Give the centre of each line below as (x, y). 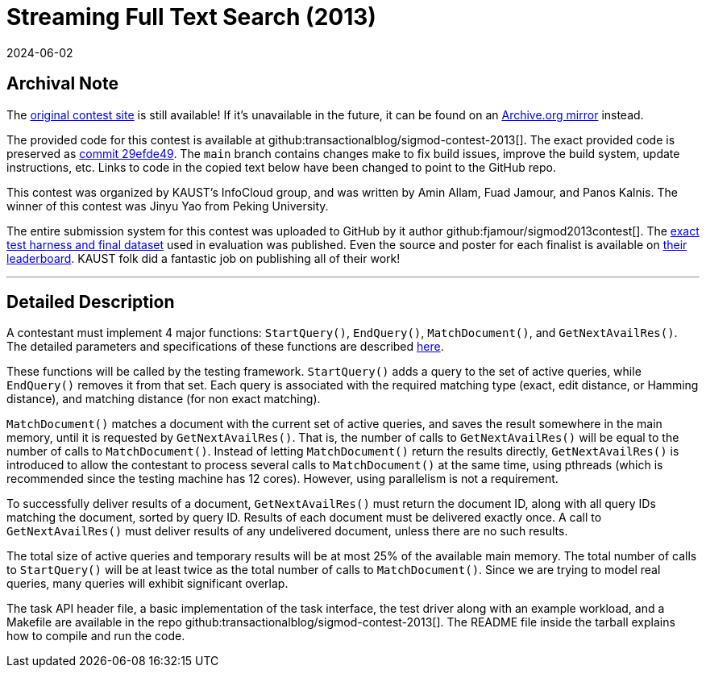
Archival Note (62, 84)
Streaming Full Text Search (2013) (191, 17)
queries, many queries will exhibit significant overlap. (147, 584)
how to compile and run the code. (96, 636)
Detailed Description (91, 302)
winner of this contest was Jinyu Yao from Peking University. (168, 206)
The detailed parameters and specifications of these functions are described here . (225, 347)
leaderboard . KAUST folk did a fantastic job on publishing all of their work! (203, 258)
